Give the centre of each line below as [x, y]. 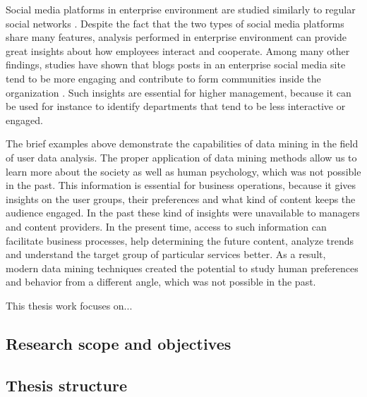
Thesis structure [66, 385]
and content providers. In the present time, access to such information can [166, 226]
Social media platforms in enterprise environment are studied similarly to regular [181, 9]
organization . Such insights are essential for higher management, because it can [179, 92]
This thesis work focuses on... [69, 305]
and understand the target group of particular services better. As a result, [166, 254]
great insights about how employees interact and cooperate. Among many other [178, 50]
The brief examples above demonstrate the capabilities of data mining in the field [182, 143]
